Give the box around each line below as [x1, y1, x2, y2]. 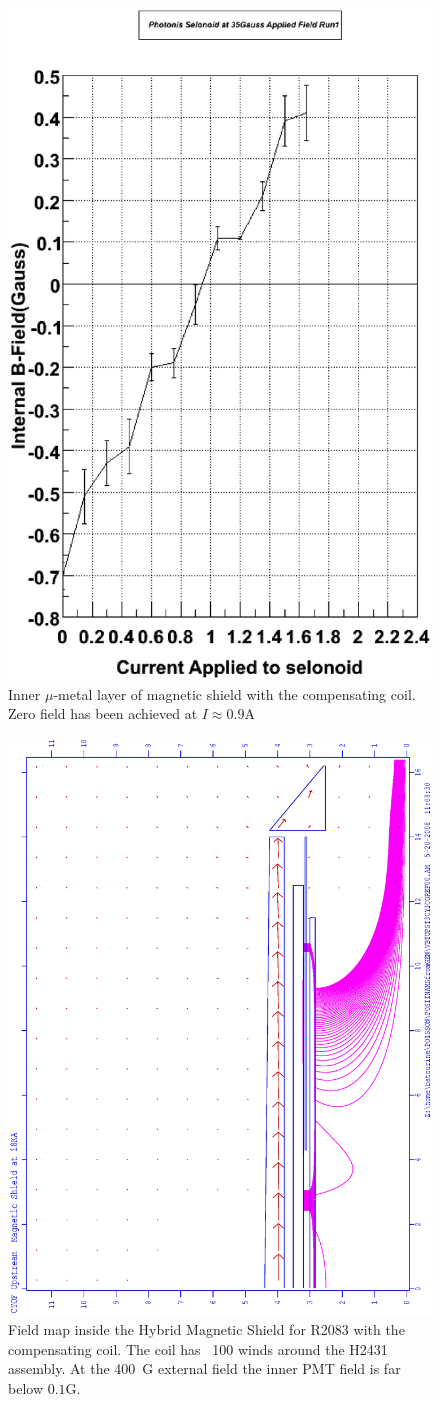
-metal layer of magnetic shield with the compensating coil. [53, 683, 416, 704]
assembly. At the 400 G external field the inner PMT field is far [8, 1358, 401, 1379]
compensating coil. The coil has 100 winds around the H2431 [8, 1338, 388, 1359]
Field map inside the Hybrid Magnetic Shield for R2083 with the [8, 1319, 405, 1340]
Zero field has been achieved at [8, 703, 198, 724]
